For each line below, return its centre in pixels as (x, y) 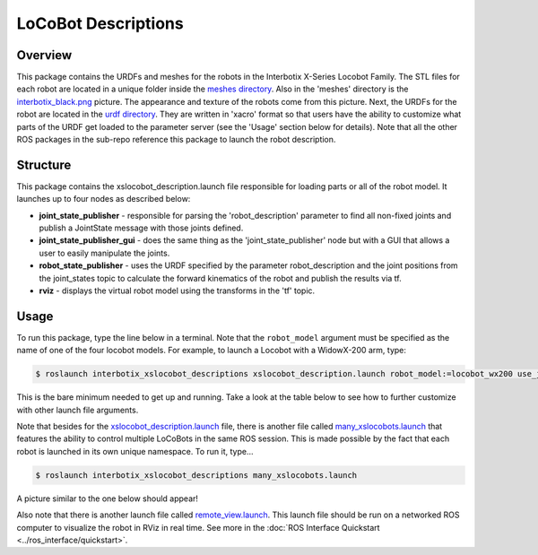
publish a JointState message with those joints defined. (141, 228)
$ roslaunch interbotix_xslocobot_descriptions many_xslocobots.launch (196, 475)
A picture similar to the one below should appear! (108, 499)
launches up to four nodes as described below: (104, 199)
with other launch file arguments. (78, 410)
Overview (44, 55)
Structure (44, 165)
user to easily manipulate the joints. (104, 253)
